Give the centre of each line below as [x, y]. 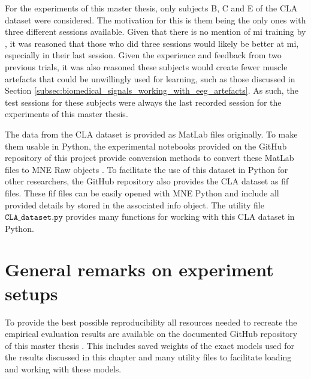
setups [31, 293]
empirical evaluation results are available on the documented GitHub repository [151, 334]
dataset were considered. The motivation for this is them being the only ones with [155, 20]
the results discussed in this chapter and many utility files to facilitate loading [148, 357]
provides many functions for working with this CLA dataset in [180, 217]
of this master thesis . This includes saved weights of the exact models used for [150, 345]
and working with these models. [63, 368]
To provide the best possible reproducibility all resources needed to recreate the [151, 322]
